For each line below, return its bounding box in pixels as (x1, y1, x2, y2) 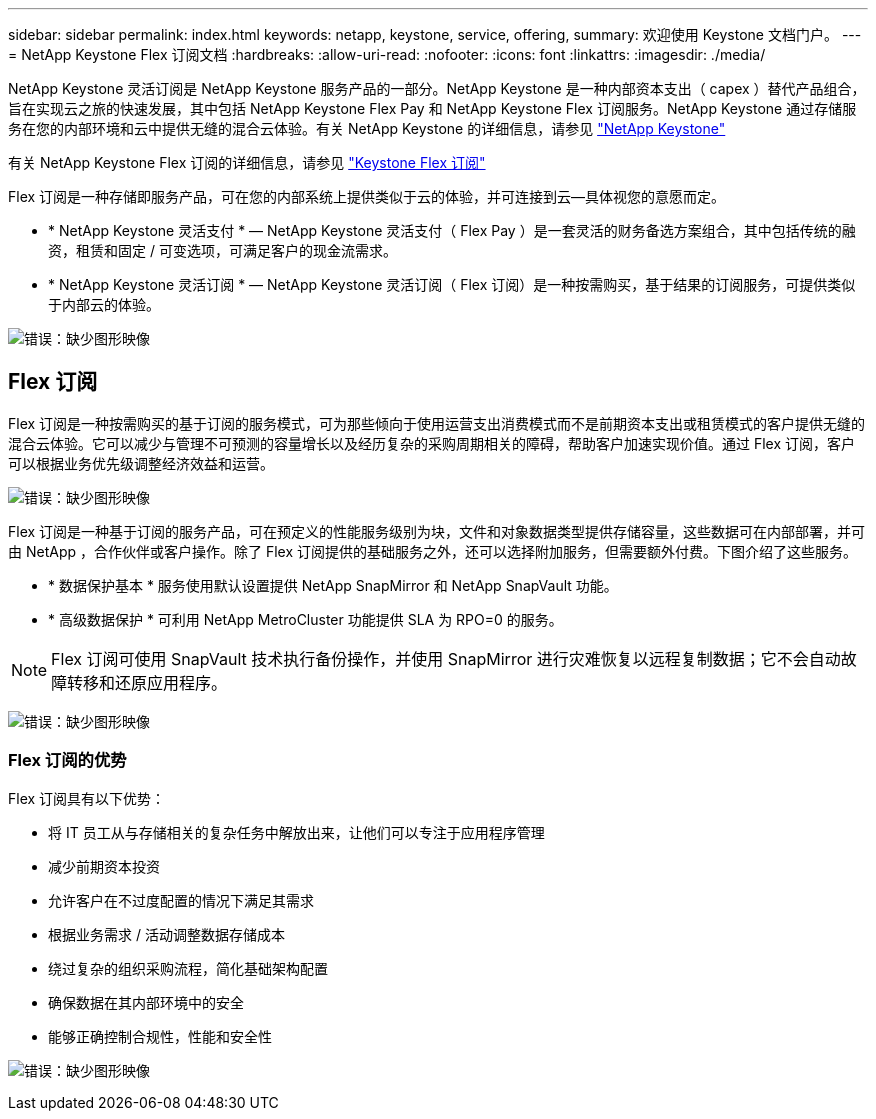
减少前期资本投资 (48, 857, 160, 875)
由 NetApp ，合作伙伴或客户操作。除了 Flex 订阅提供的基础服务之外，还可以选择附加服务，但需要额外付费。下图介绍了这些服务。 (8, 542, 857, 560)
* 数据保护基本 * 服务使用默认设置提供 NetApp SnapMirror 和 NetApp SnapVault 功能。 (48, 576, 618, 594)
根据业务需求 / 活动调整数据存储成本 (48, 925, 285, 943)
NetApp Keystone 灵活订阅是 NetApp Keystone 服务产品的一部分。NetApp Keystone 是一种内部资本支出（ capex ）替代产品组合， (8, 80, 866, 97)
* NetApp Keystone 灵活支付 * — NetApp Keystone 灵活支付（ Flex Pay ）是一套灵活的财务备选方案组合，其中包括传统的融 (48, 222, 856, 239)
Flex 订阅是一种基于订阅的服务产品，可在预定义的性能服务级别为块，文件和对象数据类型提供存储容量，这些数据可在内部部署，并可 (8, 522, 866, 540)
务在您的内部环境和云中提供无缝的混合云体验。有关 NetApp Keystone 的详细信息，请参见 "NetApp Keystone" (8, 120, 726, 137)
